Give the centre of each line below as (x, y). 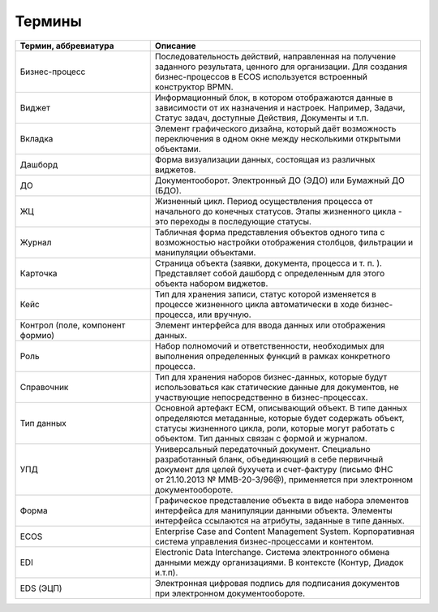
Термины (48, 21)
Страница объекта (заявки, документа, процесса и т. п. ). (268, 263)
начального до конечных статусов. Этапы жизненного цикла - (278, 211)
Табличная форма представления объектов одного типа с (270, 232)
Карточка (39, 273)
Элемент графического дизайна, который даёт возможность (275, 128)
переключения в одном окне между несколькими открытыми (278, 138)
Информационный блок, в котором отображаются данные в (274, 98)
